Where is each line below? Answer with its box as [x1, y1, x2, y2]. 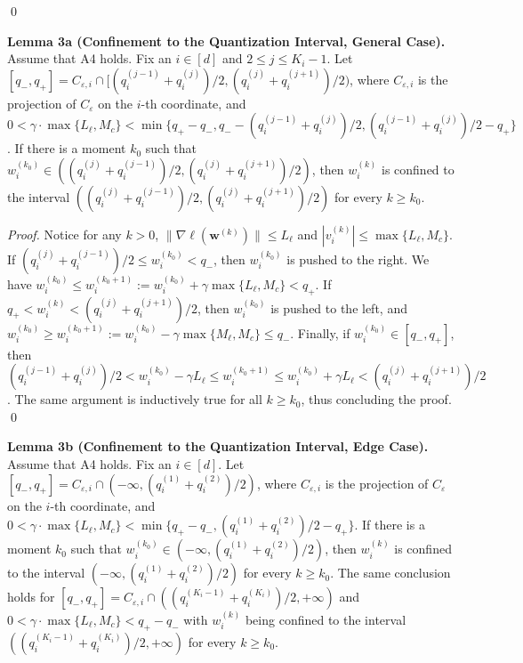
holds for [7, 587, 55, 606]
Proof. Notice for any [7, 224, 122, 243]
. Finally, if [290, 323, 350, 342]
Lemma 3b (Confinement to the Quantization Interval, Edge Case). [7, 437, 429, 456]
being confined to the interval [245, 610, 406, 628]
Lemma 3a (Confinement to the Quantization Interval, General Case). [7, 31, 446, 50]
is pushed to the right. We [286, 249, 430, 268]
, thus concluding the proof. [301, 390, 452, 408]
